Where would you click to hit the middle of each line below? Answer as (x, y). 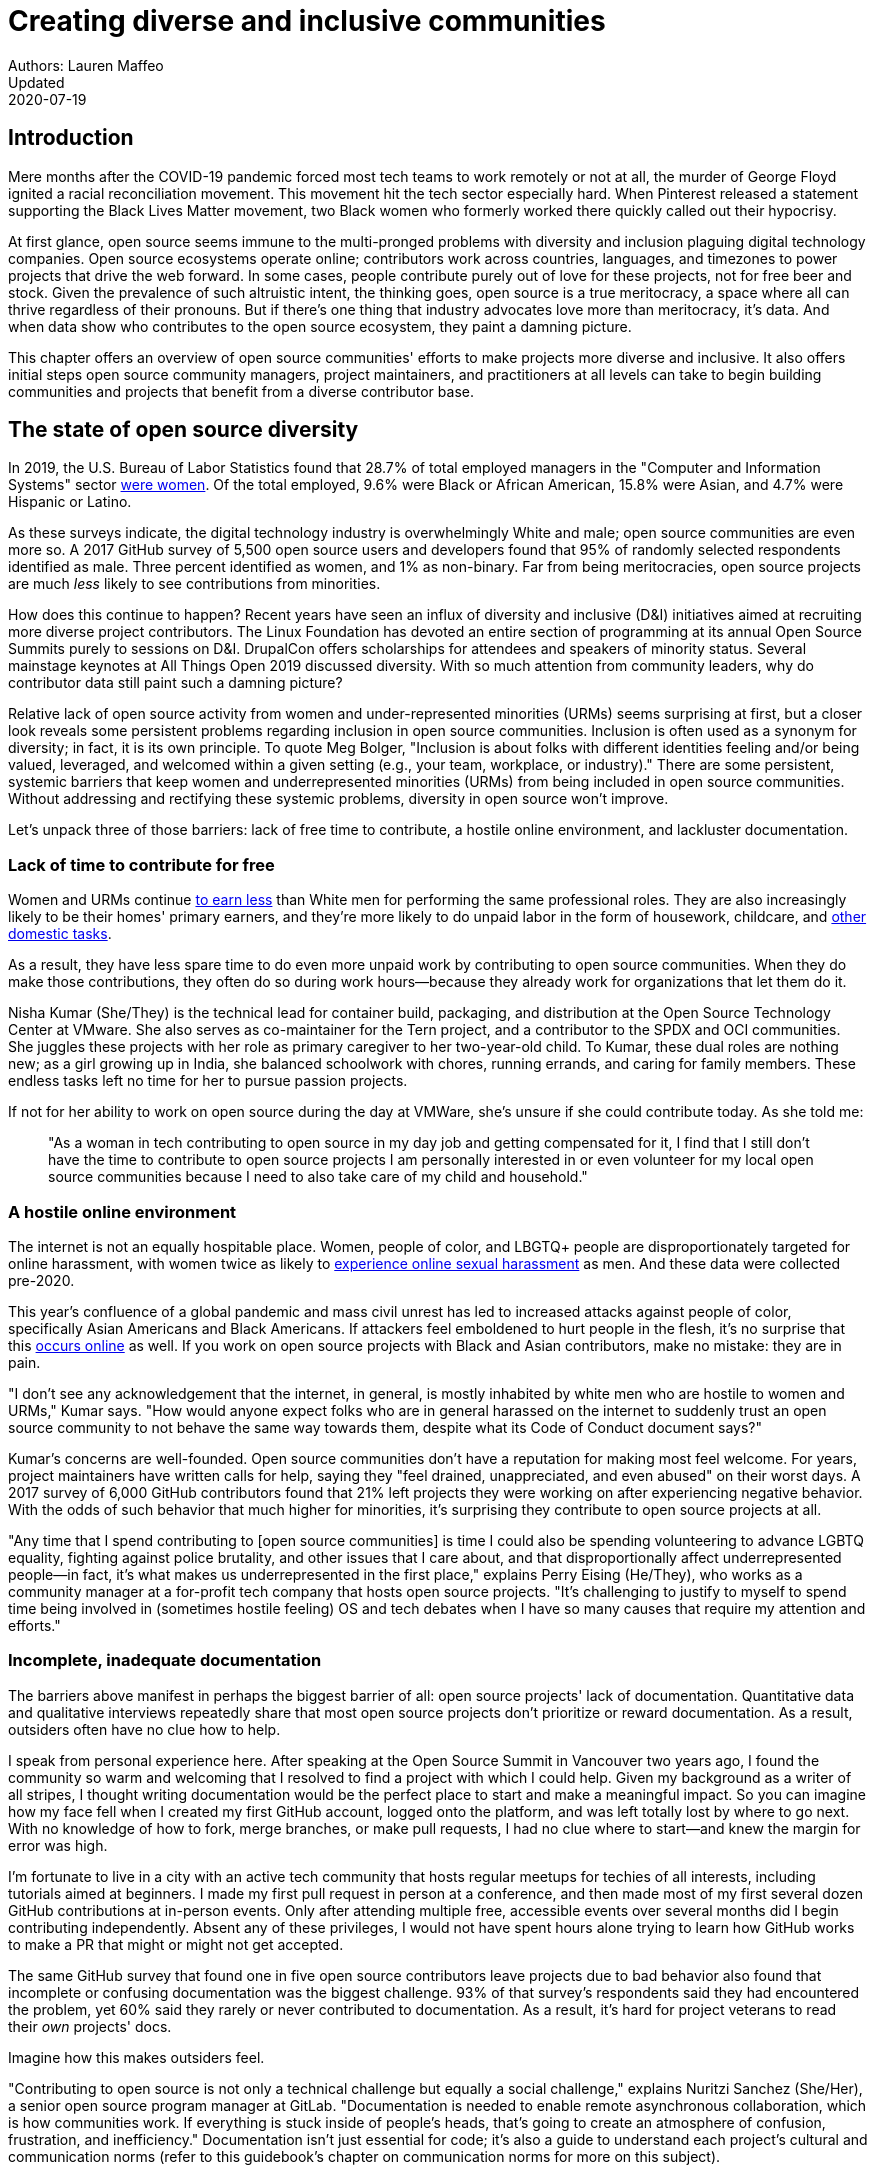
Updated (36, 82)
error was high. (58, 1845)
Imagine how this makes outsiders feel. (136, 2057)
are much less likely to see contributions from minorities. (194, 584)
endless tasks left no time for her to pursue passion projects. (208, 1081)
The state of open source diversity (183, 430)
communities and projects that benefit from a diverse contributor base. (241, 391)
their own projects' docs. (90, 2026)
